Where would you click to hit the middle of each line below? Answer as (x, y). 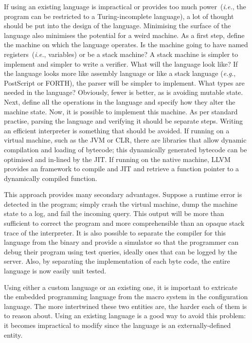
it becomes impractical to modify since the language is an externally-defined (117, 325)
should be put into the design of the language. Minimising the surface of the (117, 26)
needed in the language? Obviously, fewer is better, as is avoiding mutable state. (124, 92)
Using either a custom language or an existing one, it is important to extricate (121, 287)
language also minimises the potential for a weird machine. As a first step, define (124, 35)
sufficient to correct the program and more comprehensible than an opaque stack (124, 223)
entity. (13, 334)
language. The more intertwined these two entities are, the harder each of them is (126, 306)
